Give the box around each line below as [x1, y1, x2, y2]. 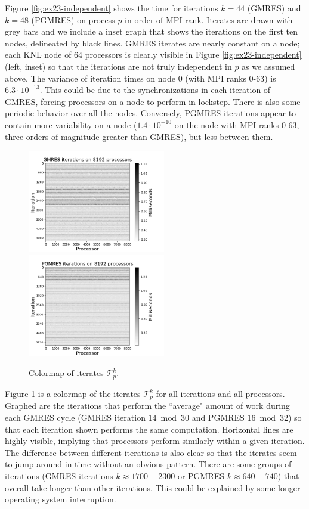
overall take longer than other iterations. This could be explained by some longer [5, 481, 301, 494]
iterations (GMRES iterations [5, 469, 113, 482]
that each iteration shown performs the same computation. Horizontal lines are [5, 423, 293, 435]
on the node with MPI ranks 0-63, [174, 118, 299, 131]
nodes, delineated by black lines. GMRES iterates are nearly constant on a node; [5, 36, 300, 49]
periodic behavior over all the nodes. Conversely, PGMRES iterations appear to [5, 107, 296, 119]
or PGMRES [177, 469, 225, 482]
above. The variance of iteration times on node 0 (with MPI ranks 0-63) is [5, 72, 276, 84]
